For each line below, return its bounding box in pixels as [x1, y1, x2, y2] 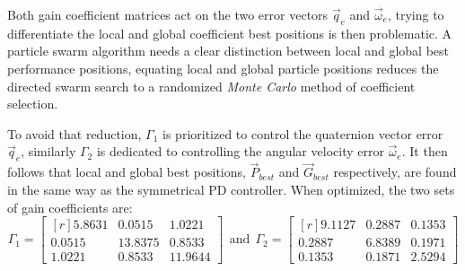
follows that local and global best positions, [7, 162, 246, 181]
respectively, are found [333, 162, 457, 181]
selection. [7, 94, 58, 113]
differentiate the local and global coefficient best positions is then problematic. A [7, 23, 452, 42]
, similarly [21, 142, 76, 161]
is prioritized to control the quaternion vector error [162, 124, 443, 143]
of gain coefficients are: [7, 197, 133, 216]
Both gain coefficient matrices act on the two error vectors [7, 5, 329, 23]
